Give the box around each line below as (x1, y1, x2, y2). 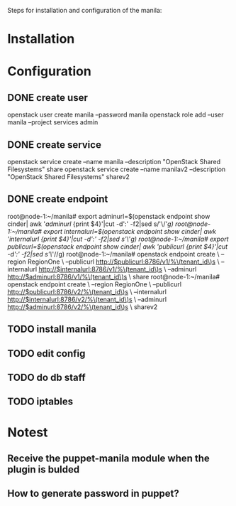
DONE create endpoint (7, 193, 108, 205)
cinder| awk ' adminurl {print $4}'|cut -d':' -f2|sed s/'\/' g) (7, 220, 174, 228)
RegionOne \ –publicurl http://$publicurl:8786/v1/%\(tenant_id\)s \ (27, 257, 220, 266)
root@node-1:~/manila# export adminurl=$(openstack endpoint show (7, 212, 210, 220)
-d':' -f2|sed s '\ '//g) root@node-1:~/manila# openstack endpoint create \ (7, 249, 220, 258)
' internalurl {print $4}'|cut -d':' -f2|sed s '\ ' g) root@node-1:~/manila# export (7, 235, 229, 243)
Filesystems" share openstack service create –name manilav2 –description (7, 165, 226, 173)
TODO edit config (7, 348, 86, 360)
